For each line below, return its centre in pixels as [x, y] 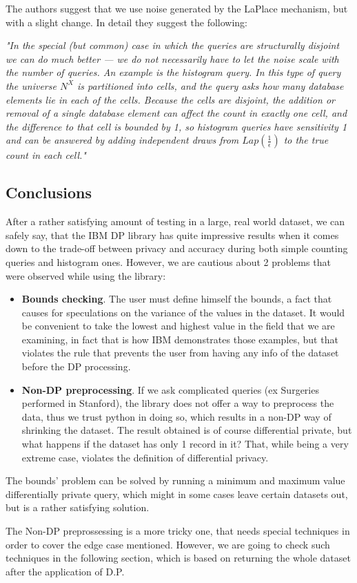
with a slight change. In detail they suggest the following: [127, 22]
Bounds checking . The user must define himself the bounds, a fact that [177, 299]
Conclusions [49, 192]
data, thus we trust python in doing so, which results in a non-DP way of [176, 416]
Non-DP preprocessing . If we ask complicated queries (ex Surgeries [170, 389]
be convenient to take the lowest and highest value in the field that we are [178, 326]
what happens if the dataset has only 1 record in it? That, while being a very [185, 444]
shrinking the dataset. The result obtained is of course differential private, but [187, 430]
